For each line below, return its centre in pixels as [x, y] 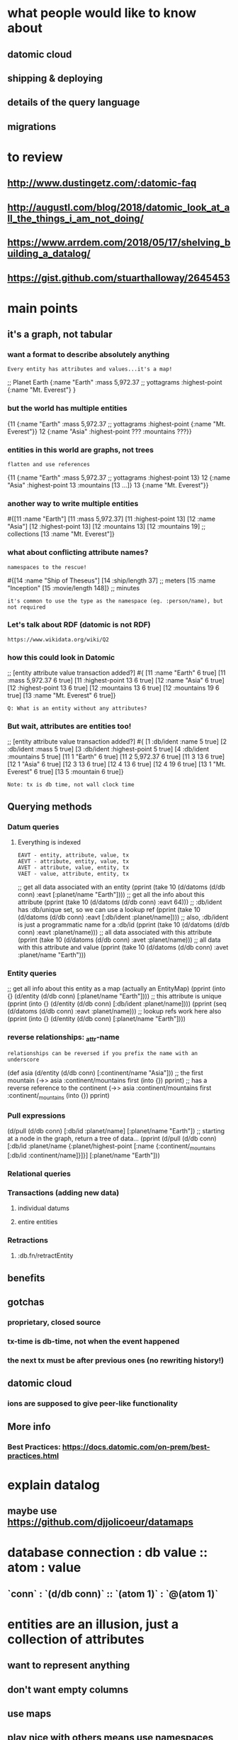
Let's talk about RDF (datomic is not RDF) [79, 624]
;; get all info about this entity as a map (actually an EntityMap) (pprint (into [117, 989]
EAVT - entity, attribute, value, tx [73, 855]
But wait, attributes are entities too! [69, 727]
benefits [26, 1278]
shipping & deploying [55, 78]
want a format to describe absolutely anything [89, 354]
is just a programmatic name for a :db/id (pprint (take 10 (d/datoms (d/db [124, 925]
